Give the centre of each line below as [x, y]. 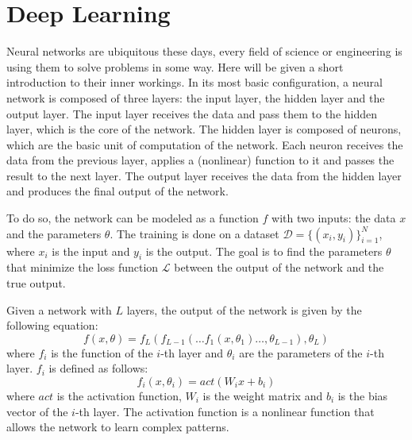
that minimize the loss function [83, 267]
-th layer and [192, 352]
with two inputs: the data [334, 218]
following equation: [52, 325]
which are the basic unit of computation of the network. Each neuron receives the [205, 144]
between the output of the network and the [279, 267]
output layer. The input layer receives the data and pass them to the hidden [192, 113]
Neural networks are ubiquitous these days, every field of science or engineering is [204, 51]
